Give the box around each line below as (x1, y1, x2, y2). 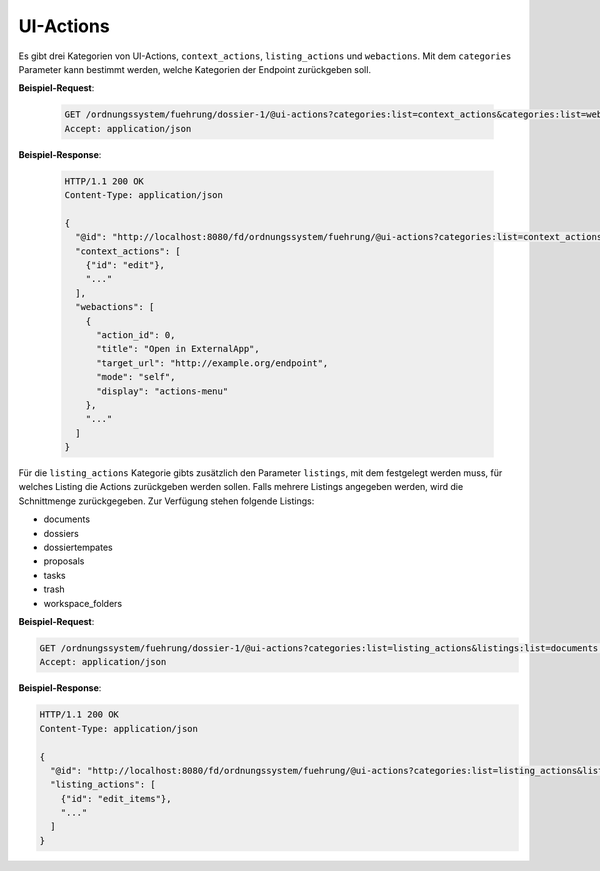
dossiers (43, 527, 79, 539)
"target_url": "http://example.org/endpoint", (96, 357, 329, 369)
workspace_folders (43, 597, 123, 609)
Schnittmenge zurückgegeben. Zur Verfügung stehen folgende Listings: (18, 495, 315, 507)
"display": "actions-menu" (96, 385, 229, 397)
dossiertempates (43, 541, 114, 554)
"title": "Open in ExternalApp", (96, 343, 260, 355)
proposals (43, 555, 85, 567)
